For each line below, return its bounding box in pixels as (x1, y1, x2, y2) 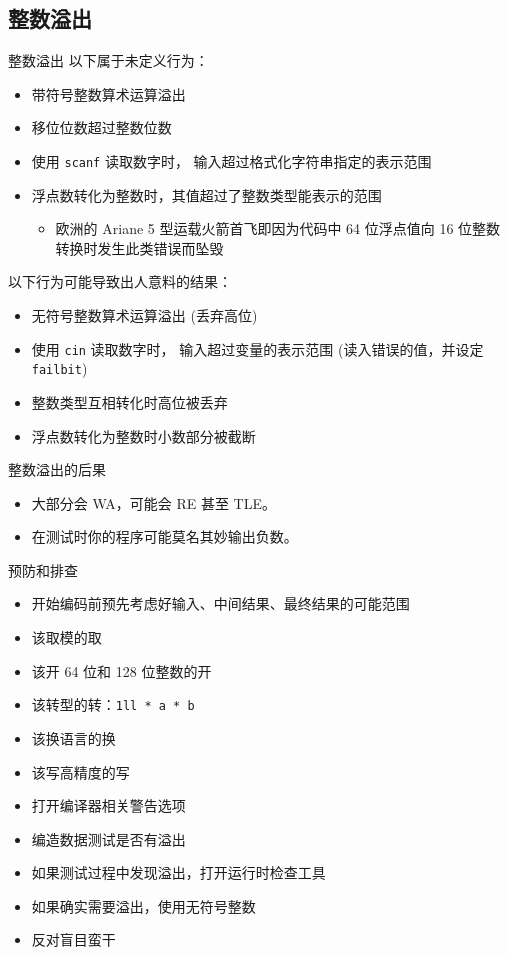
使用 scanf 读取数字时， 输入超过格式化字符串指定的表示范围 (31, 150, 432, 171)
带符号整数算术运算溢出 (31, 83, 186, 104)
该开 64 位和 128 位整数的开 (31, 660, 212, 681)
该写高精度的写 (31, 761, 130, 782)
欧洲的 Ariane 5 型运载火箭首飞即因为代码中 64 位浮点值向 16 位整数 (55, 218, 501, 239)
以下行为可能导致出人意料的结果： (8, 271, 232, 292)
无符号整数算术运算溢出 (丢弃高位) (31, 305, 258, 326)
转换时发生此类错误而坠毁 (55, 237, 224, 258)
